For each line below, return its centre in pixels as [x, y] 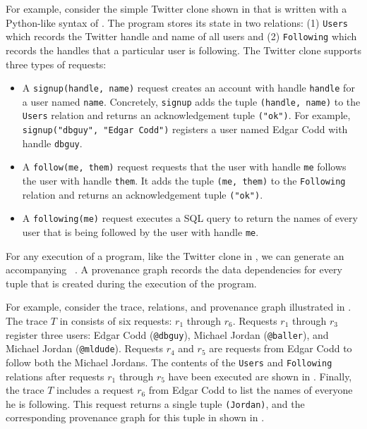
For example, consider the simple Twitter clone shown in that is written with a [176, 8]
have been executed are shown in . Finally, [260, 376]
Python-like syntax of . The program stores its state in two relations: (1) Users [177, 22]
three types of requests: [56, 64]
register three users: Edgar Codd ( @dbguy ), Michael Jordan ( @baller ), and [167, 334]
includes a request [95, 390]
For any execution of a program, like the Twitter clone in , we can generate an [175, 255]
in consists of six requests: [116, 321]
